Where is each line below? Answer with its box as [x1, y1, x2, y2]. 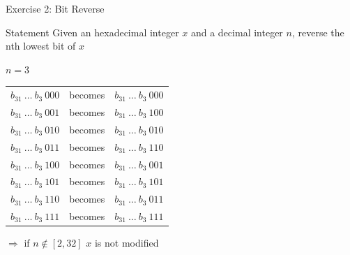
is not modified [94, 235, 159, 250]
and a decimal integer [190, 24, 283, 39]
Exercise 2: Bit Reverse [6, 1, 105, 15]
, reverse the [291, 24, 344, 39]
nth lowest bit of [6, 38, 76, 53]
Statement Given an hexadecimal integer [6, 24, 179, 39]
